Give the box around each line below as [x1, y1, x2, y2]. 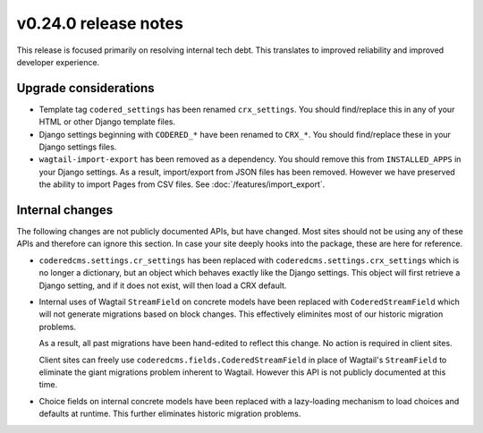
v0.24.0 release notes [16, 13, 183, 33]
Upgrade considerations [16, 81, 156, 96]
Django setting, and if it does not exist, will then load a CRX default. [38, 280, 287, 291]
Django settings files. [38, 141, 117, 152]
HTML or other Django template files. [38, 116, 176, 127]
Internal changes [16, 202, 114, 217]
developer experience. [16, 56, 100, 67]
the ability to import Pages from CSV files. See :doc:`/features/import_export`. [38, 179, 326, 190]
